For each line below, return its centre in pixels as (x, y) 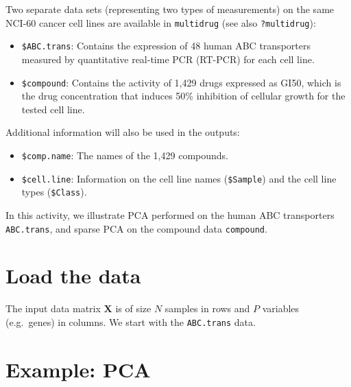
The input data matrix (53, 308)
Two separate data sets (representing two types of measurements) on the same (170, 9)
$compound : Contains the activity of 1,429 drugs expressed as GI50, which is (181, 82)
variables (281, 308)
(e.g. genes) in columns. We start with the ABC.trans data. (131, 321)
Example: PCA (78, 369)
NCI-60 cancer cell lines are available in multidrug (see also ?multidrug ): (161, 22)
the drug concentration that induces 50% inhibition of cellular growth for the (183, 96)
